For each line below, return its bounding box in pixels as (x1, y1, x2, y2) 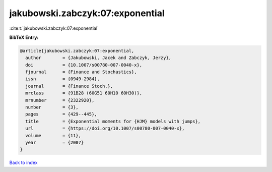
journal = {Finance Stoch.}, (25, 83, 113, 89)
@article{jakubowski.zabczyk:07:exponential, (20, 48, 134, 53)
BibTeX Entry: (9, 34, 39, 40)
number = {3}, (25, 104, 79, 110)
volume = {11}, (25, 133, 82, 138)
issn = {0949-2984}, (25, 76, 100, 82)
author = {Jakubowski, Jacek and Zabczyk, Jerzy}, (25, 55, 172, 61)
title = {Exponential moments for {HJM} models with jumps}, (25, 119, 201, 124)
